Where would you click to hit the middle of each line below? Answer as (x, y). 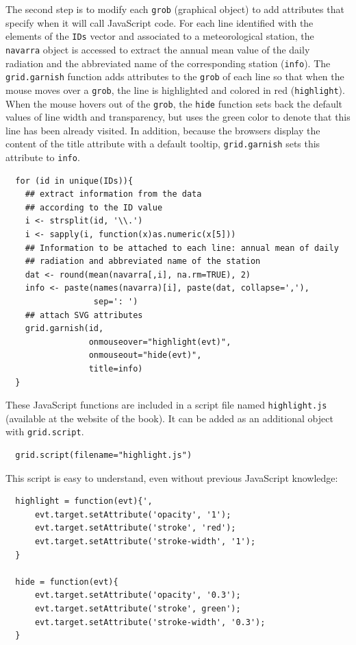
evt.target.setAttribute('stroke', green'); (138, 609)
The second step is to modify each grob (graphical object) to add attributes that (175, 9)
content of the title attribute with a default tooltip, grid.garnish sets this (163, 144)
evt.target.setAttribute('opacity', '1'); (133, 514)
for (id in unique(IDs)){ (74, 181)
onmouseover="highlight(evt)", (160, 342)
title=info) (116, 369)
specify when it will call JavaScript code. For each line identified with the (160, 22)
